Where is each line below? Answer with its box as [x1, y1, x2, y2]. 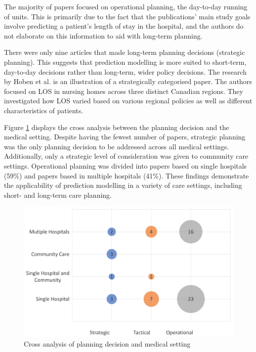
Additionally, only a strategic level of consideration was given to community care [4, 151, 249, 161]
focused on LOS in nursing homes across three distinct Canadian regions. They [4, 86, 243, 96]
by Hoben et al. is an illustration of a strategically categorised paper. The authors [4, 76, 252, 87]
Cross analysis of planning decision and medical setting [24, 339, 191, 349]
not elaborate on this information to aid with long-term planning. [4, 30, 203, 41]
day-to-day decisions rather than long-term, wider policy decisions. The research [4, 66, 247, 77]
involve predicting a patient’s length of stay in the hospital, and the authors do [4, 21, 244, 31]
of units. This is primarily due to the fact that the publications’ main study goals [4, 11, 251, 21]
